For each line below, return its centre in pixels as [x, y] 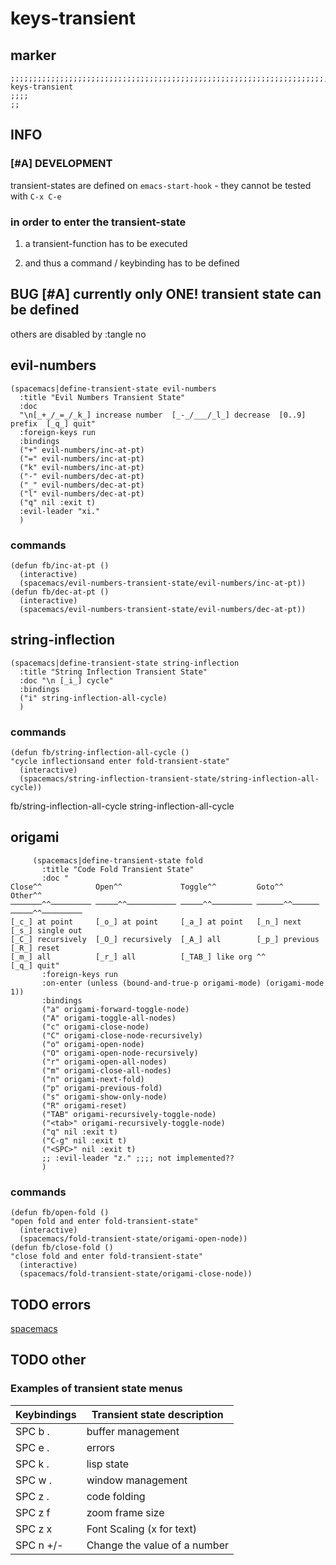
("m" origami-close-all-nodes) [106, 1070]
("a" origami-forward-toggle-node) [115, 1009]
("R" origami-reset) [84, 1105]
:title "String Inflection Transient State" [113, 672]
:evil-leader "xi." [60, 511]
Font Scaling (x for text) [142, 1529]
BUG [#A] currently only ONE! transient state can [166, 294]
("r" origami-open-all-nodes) [104, 1062]
